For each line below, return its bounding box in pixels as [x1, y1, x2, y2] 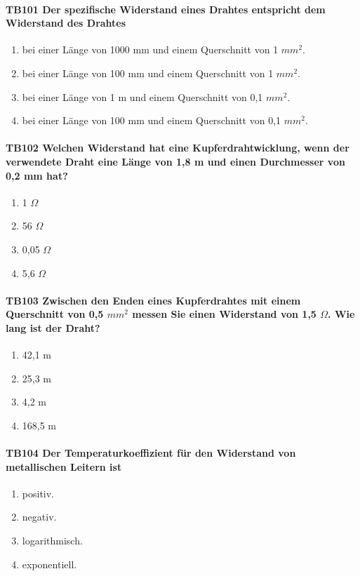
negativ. [22, 509, 57, 524]
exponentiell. [22, 556, 77, 571]
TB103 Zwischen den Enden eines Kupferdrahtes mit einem [6, 293, 301, 307]
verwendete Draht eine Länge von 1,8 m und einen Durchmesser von [6, 154, 345, 168]
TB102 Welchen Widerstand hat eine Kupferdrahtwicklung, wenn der [6, 140, 349, 155]
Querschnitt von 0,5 [6, 307, 104, 321]
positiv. [22, 485, 55, 500]
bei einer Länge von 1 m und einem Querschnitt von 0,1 [22, 89, 263, 104]
